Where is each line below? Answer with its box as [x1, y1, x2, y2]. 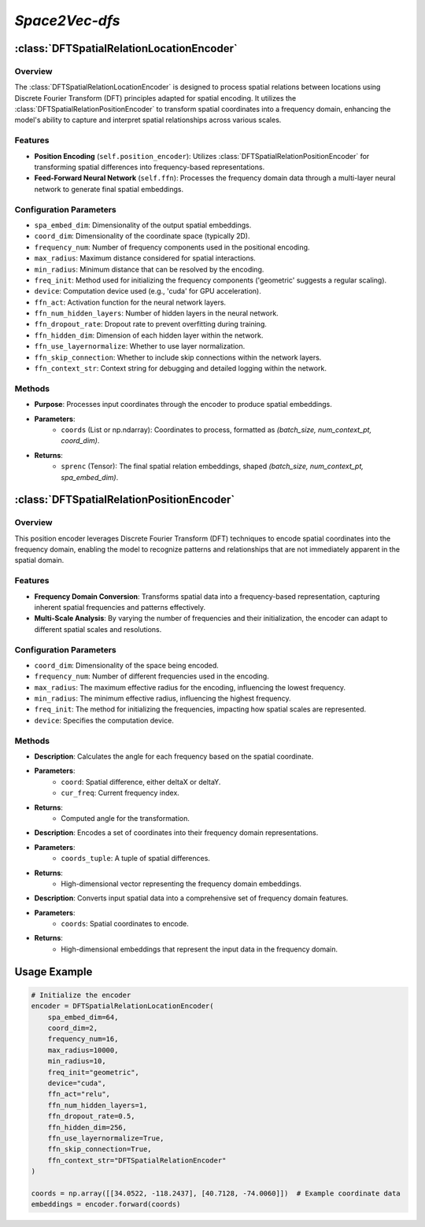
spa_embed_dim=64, [47, 1012, 119, 1022]
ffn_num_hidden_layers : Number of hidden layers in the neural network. [34, 309, 279, 318]
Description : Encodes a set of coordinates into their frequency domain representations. [34, 828, 319, 837]
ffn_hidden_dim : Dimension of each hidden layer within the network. [34, 331, 264, 340]
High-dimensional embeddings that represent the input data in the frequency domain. [61, 944, 338, 954]
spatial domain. [14, 556, 65, 565]
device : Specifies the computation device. [34, 715, 175, 725]
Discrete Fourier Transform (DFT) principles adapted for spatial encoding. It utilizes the [14, 93, 297, 102]
